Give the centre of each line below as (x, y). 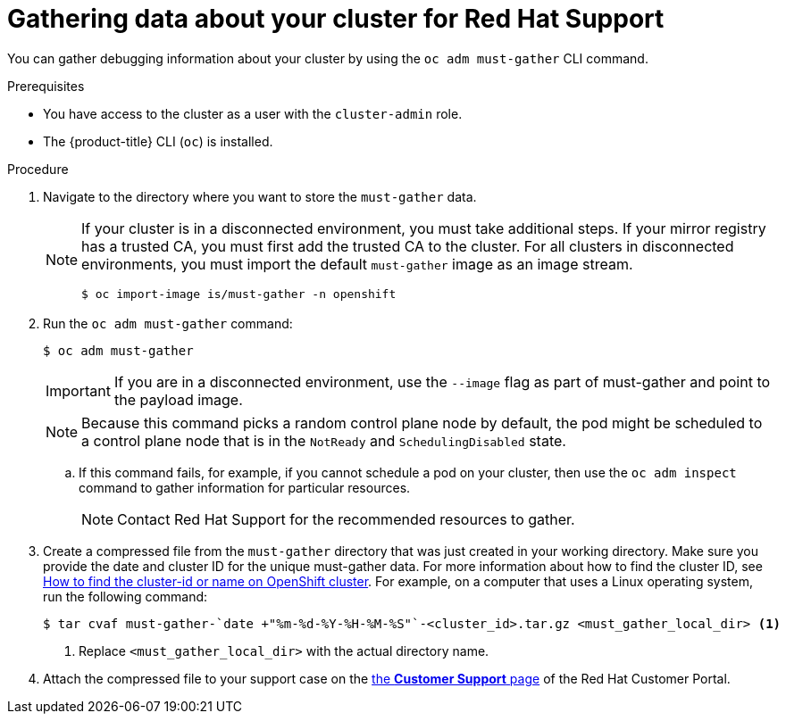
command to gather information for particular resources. (245, 487)
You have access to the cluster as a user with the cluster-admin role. (253, 113)
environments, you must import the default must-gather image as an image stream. (357, 264)
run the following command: (125, 596)
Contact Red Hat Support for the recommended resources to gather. (346, 519)
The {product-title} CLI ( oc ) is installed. (158, 141)
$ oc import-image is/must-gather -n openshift (239, 294)
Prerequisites (46, 86)
